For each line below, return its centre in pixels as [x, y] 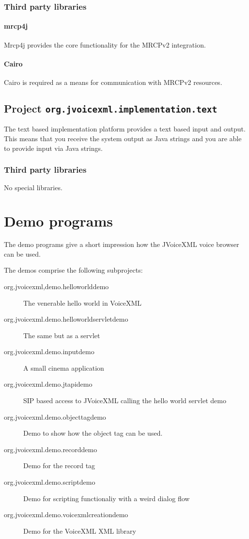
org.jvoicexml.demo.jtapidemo [48, 384]
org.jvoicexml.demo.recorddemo [51, 449]
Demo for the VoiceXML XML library [80, 531]
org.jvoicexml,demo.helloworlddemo [56, 286]
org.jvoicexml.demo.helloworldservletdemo [66, 319]
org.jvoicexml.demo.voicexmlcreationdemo [66, 514]
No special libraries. [33, 188]
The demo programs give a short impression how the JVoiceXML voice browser [122, 244]
